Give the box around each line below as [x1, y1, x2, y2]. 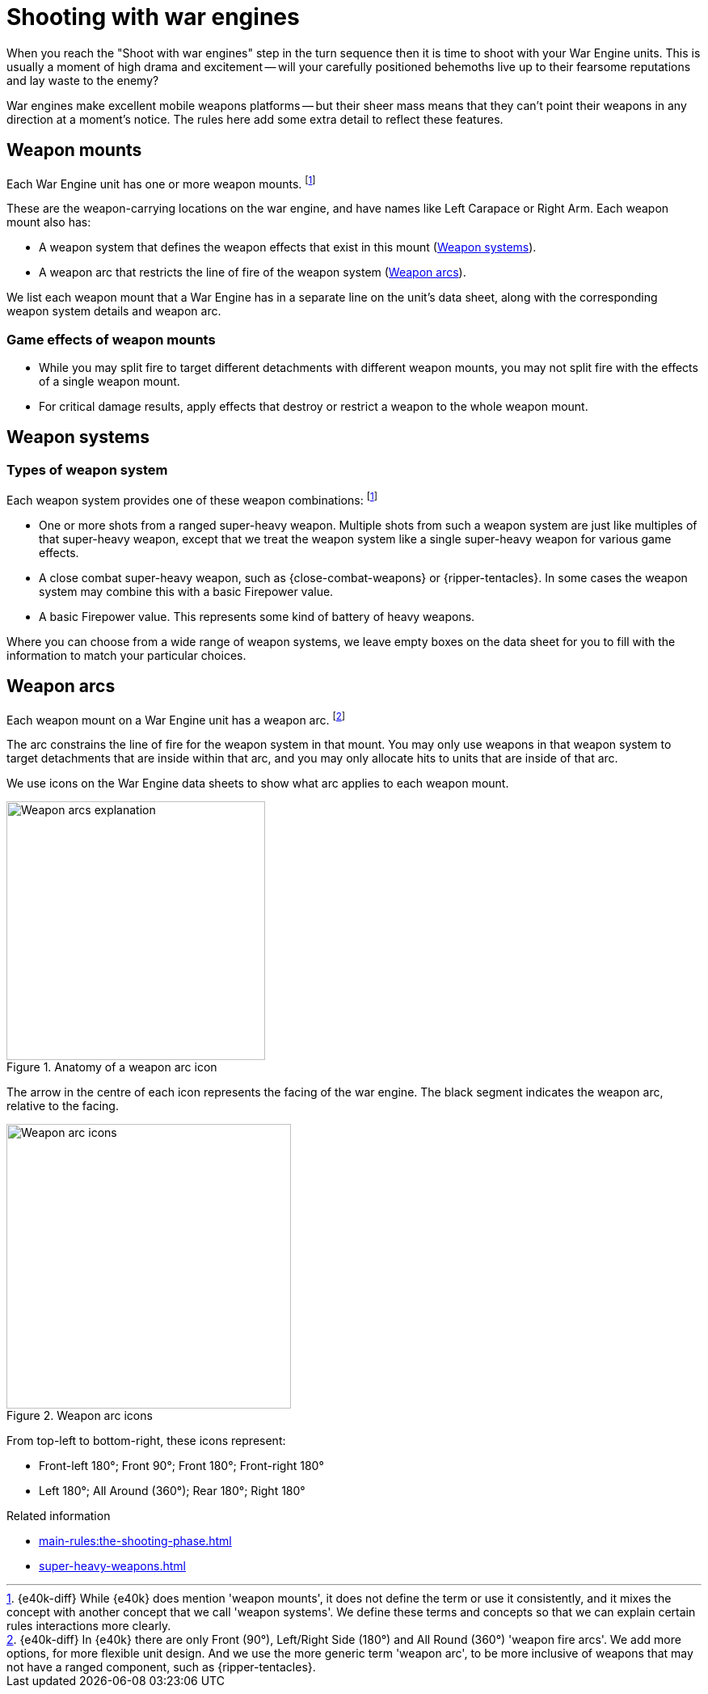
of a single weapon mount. [39, 374, 180, 388]
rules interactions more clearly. [6, 1619, 171, 1633]
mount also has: [6, 215, 91, 230]
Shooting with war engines [6, 3, 300, 31]
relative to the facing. [6, 1099, 119, 1113]
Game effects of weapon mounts [6, 331, 216, 348]
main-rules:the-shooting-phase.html [39, 1534, 232, 1548]
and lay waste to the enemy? [6, 73, 159, 87]
